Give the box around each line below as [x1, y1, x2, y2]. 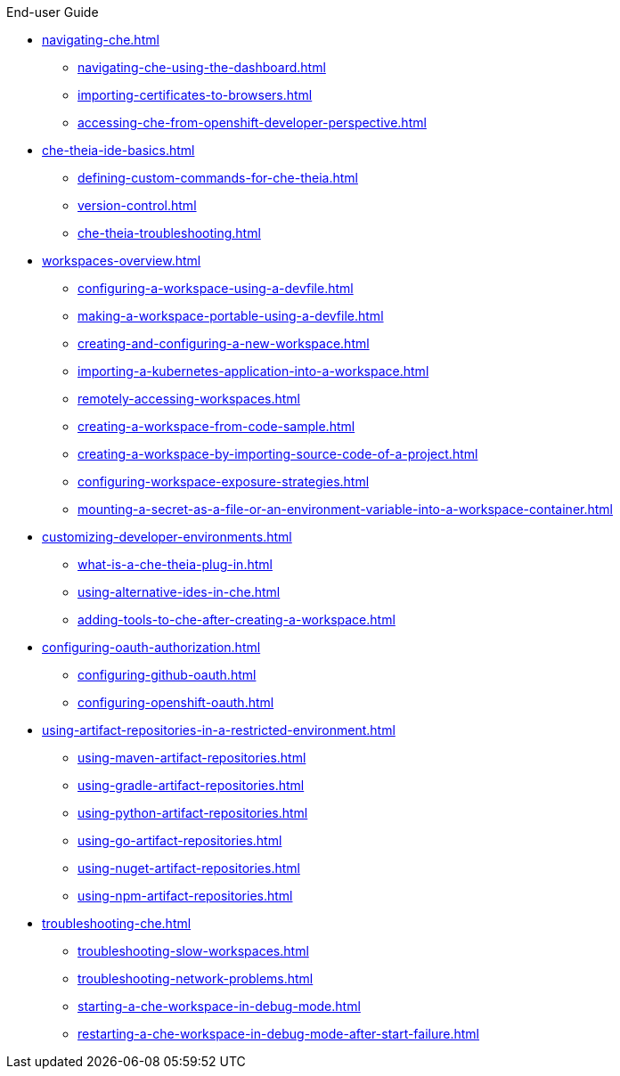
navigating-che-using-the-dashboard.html [77, 60, 326, 75]
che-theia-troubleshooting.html [77, 225, 261, 240]
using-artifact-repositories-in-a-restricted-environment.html [42, 722, 396, 738]
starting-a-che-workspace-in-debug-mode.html [77, 999, 361, 1014]
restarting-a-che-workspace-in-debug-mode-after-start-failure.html [77, 1026, 480, 1041]
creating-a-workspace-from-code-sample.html [77, 419, 355, 434]
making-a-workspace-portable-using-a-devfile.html [77, 308, 384, 323]
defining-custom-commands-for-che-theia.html [77, 170, 358, 185]
